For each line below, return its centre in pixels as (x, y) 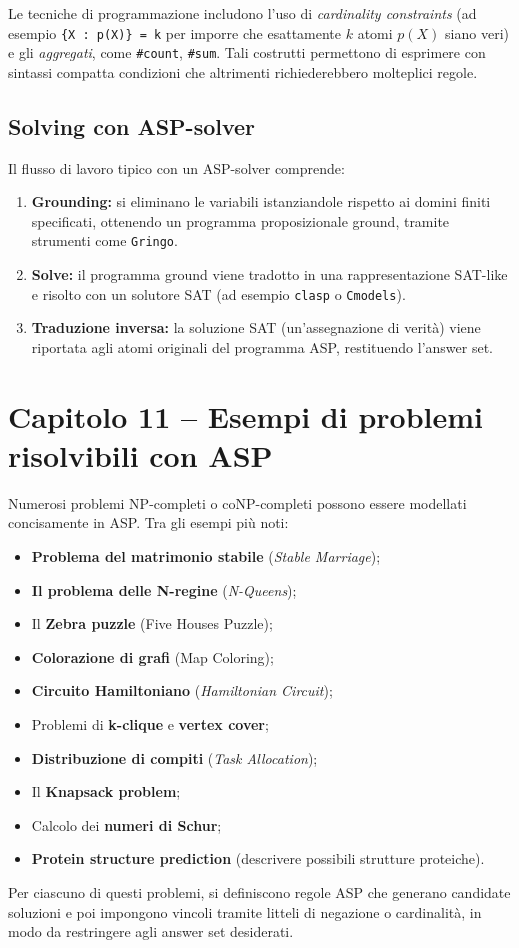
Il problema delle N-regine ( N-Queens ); (164, 589)
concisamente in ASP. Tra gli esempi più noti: (148, 522)
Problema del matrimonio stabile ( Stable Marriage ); (206, 556)
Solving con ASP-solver (132, 125)
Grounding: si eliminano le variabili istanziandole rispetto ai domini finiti (261, 201)
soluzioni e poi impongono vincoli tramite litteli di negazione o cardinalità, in (245, 911)
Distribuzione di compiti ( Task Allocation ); (174, 757)
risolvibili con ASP (140, 454)
